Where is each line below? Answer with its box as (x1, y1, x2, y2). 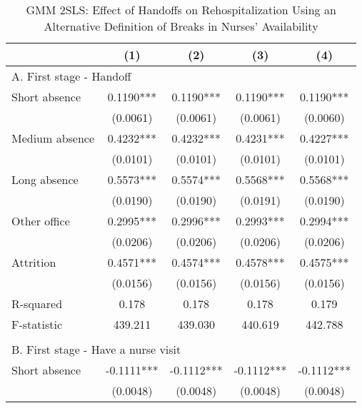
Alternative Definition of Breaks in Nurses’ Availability (44, 18, 318, 34)
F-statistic (11, 316, 63, 332)
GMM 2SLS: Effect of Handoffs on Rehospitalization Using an (26, 1, 336, 18)
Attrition (11, 254, 56, 270)
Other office (11, 213, 70, 229)
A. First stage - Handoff (11, 68, 131, 84)
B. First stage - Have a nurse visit (11, 341, 181, 357)
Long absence (11, 171, 79, 188)
